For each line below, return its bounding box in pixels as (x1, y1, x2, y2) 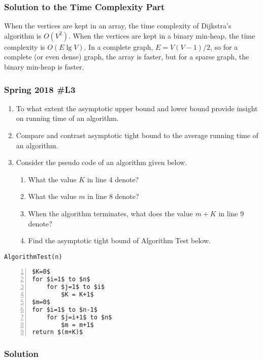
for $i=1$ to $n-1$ (32, 306, 97, 313)
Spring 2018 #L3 (4, 83, 76, 95)
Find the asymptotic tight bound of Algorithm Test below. (28, 235, 211, 246)
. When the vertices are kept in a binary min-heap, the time (68, 30, 255, 41)
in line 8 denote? (87, 191, 139, 202)
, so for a (210, 41, 238, 52)
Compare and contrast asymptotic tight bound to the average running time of (16, 130, 258, 140)
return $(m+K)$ (32, 329, 83, 336)
